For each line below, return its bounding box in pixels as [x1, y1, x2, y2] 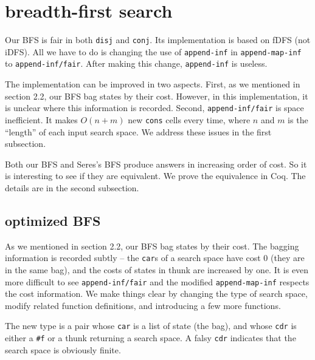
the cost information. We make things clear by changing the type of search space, [5, 287, 308, 300]
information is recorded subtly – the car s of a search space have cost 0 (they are [5, 251, 305, 264]
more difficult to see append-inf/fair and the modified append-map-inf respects [5, 275, 310, 288]
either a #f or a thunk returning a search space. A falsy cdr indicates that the [5, 331, 296, 344]
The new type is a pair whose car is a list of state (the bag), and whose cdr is [5, 319, 297, 332]
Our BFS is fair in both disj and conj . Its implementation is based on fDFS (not [5, 33, 311, 46]
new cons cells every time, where [128, 113, 251, 126]
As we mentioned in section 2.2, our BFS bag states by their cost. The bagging [5, 239, 299, 252]
